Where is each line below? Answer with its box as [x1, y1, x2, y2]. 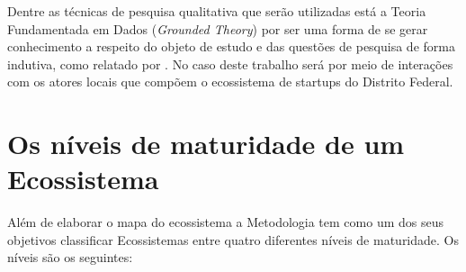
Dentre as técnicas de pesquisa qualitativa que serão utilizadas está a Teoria [7, 2, 426, 20]
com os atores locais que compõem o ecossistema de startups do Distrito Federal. [7, 72, 453, 91]
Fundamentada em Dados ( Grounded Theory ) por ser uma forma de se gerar [7, 19, 428, 38]
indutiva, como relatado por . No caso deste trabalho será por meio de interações [7, 54, 453, 73]
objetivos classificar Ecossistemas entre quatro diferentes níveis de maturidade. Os [7, 230, 460, 249]
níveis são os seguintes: [7, 248, 133, 267]
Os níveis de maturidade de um [7, 125, 405, 162]
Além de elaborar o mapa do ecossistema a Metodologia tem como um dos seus [7, 213, 444, 231]
